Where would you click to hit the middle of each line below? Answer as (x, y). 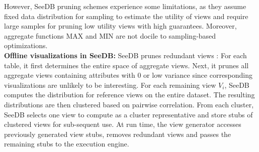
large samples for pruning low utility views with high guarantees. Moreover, (120, 26)
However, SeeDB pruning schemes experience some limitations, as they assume (125, 6)
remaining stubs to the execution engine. (67, 144)
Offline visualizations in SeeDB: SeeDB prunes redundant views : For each (125, 55)
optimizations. (26, 45)
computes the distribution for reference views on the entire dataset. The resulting (129, 95)
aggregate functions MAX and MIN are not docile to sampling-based (110, 35)
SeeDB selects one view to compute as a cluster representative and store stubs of (128, 114)
